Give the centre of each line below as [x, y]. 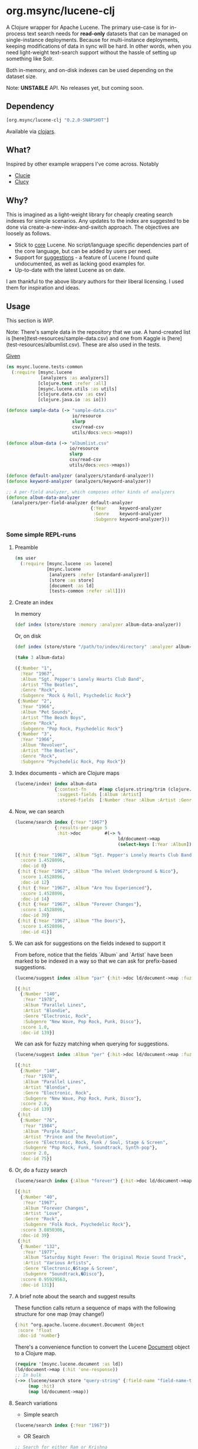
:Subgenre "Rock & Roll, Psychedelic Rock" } [76, 696]
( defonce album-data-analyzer [43, 498]
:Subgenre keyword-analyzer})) [131, 519]
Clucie [22, 176]
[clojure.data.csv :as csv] [72, 394]
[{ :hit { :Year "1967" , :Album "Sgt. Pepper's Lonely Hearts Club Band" [104, 855]
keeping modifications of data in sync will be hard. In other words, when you [99, 46]
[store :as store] [72, 580]
